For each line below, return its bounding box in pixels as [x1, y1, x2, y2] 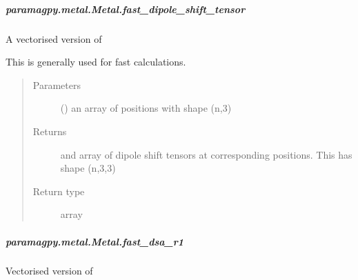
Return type [32, 183, 85, 198]
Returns [32, 123, 67, 138]
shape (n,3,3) [60, 161, 116, 175]
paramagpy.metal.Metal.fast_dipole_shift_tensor [6, 1, 246, 16]
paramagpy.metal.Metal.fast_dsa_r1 [6, 234, 184, 248]
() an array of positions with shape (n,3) [60, 101, 232, 115]
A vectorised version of [6, 31, 102, 46]
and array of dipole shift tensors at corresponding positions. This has [60, 147, 352, 161]
